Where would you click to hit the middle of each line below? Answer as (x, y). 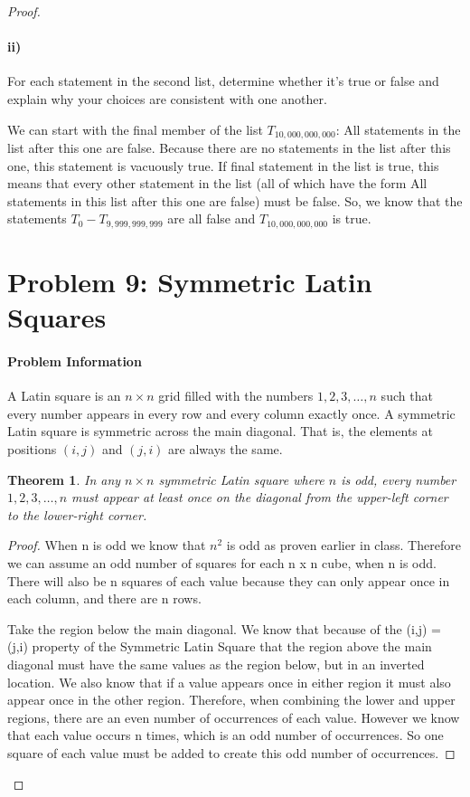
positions (32, 449)
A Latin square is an (64, 396)
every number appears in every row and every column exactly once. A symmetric (231, 413)
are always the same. (226, 449)
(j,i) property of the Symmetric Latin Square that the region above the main (220, 646)
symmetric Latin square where (241, 479)
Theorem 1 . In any (64, 479)
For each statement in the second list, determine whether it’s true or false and (223, 81)
